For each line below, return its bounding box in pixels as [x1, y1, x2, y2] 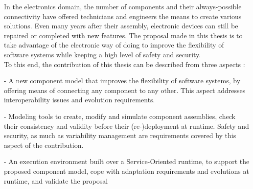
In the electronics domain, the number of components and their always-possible [4, 1, 242, 11]
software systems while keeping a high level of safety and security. [4, 49, 201, 59]
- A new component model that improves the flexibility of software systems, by [4, 75, 241, 86]
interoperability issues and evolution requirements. [4, 94, 155, 105]
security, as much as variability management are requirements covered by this [4, 130, 236, 141]
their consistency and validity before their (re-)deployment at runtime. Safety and [4, 120, 249, 131]
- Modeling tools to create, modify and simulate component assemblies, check [4, 111, 235, 121]
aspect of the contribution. [4, 140, 84, 150]
